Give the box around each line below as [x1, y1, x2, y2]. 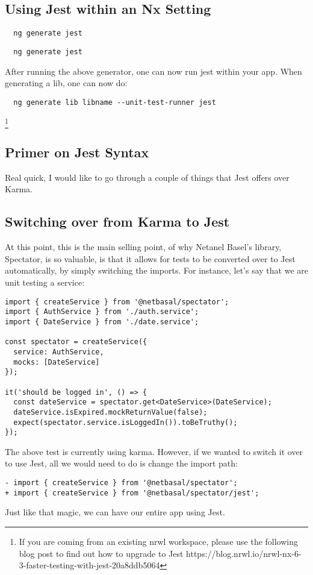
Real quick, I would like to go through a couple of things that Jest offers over [5, 171, 290, 183]
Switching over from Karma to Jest [5, 212, 230, 231]
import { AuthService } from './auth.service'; [5, 307, 199, 316]
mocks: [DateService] [13, 357, 100, 366]
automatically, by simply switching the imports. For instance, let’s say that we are [5, 264, 308, 277]
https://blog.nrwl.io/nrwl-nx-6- [186, 547, 302, 559]
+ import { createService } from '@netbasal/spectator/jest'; [5, 488, 259, 497]
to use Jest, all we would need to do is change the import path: [5, 457, 238, 470]
